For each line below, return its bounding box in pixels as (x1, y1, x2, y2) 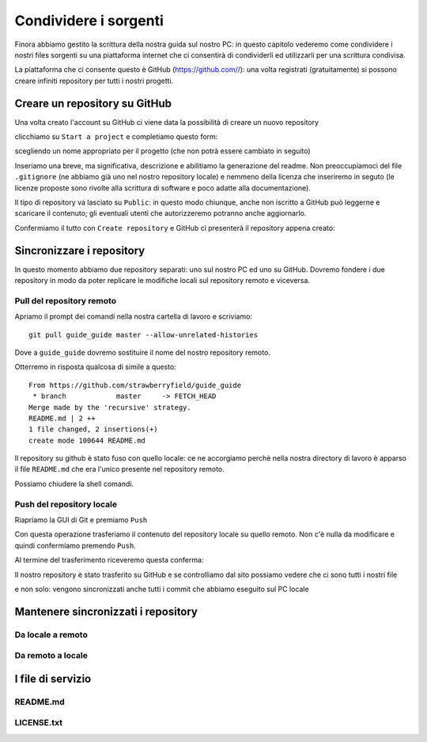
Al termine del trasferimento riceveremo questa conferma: (14, 556, 204, 565)
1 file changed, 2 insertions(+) (28, 425, 158, 434)
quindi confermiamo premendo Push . (14, 540, 136, 550)
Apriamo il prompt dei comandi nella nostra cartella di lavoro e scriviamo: (14, 312, 253, 322)
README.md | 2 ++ (28, 413, 96, 423)
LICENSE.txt (14, 718, 63, 729)
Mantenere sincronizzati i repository (14, 605, 198, 618)
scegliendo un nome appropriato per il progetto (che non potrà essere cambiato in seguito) (14, 146, 312, 156)
